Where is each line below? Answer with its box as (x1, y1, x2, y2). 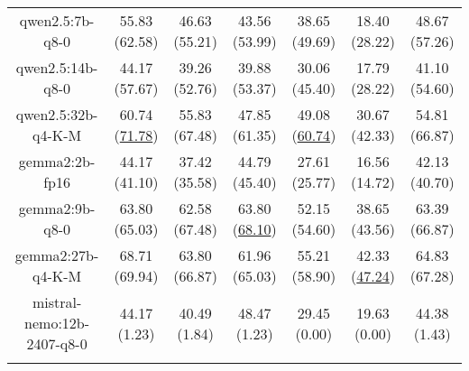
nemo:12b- (24, 312, 90, 333)
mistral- (32, 292, 82, 312)
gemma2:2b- (18, 151, 96, 172)
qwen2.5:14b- (15, 57, 98, 78)
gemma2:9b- (18, 198, 96, 218)
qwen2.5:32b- (15, 104, 98, 125)
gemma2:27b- (14, 245, 99, 265)
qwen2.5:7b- (19, 10, 95, 31)
